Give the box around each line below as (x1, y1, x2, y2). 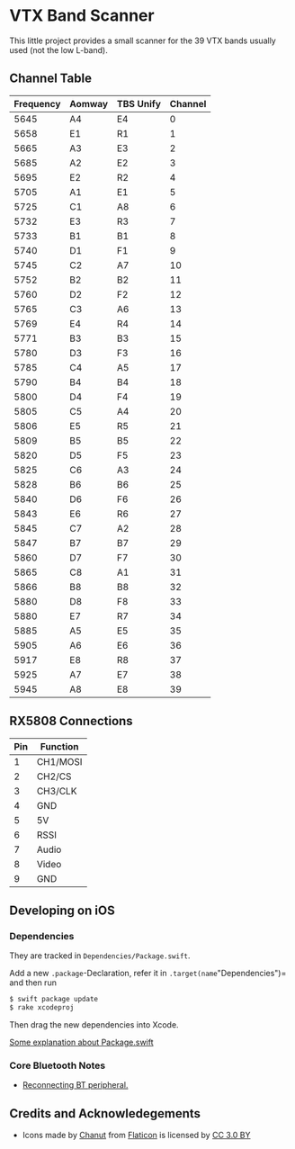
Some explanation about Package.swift (9, 1037, 155, 1047)
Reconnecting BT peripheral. (22, 1080, 129, 1091)
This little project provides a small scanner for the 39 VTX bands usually (9, 35, 276, 46)
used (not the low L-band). (9, 44, 108, 55)
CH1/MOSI (36, 755, 83, 767)
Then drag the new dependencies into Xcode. (9, 1019, 179, 1030)
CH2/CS (36, 770, 72, 783)
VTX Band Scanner (9, 5, 155, 26)
